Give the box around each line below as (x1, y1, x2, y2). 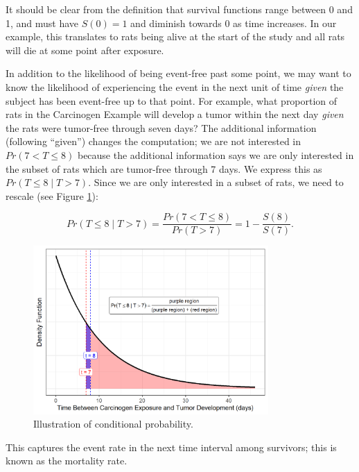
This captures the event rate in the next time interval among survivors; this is (6, 439, 337, 454)
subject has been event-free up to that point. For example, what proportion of (6, 93, 338, 108)
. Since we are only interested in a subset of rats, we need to (88, 175, 344, 189)
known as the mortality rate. (6, 453, 128, 468)
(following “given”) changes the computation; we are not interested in (6, 134, 301, 149)
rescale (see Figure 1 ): (6, 188, 98, 203)
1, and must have (6, 15, 79, 30)
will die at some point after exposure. (6, 42, 164, 57)
